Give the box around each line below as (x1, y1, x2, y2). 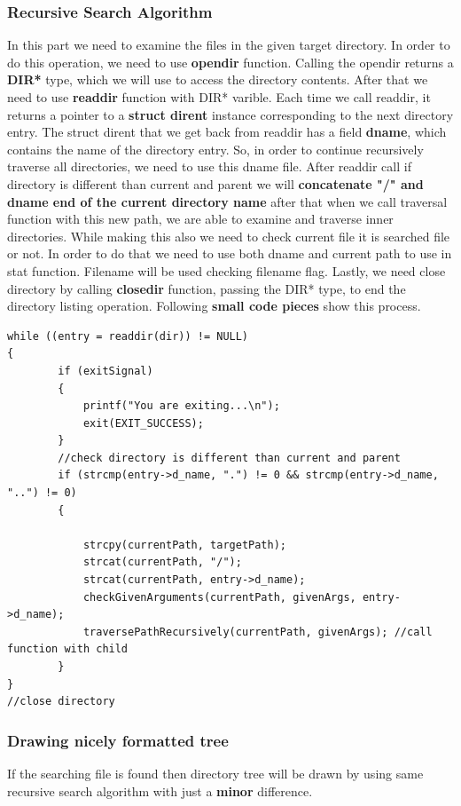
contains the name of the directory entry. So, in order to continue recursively (7, 139, 424, 158)
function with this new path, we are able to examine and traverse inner (7, 209, 394, 228)
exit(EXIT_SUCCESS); (82, 416, 204, 430)
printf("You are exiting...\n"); (82, 399, 280, 413)
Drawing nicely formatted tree (7, 729, 229, 751)
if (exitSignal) (58, 364, 153, 377)
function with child (7, 643, 129, 656)
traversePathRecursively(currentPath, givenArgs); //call (82, 625, 433, 638)
